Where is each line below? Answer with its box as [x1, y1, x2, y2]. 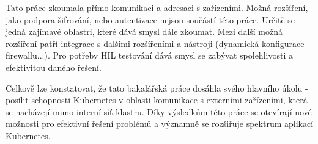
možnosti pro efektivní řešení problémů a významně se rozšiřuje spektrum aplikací [6, 117, 314, 130]
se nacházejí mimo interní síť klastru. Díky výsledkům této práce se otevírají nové [6, 105, 312, 118]
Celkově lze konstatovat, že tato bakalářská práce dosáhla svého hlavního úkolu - [6, 81, 308, 94]
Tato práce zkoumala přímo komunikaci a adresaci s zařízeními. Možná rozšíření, [6, 1, 308, 13]
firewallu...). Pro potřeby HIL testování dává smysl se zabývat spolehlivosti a [6, 49, 293, 62]
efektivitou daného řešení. [6, 60, 102, 73]
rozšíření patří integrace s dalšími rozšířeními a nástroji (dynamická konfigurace [6, 37, 305, 49]
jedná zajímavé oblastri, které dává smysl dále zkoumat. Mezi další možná [6, 25, 283, 38]
